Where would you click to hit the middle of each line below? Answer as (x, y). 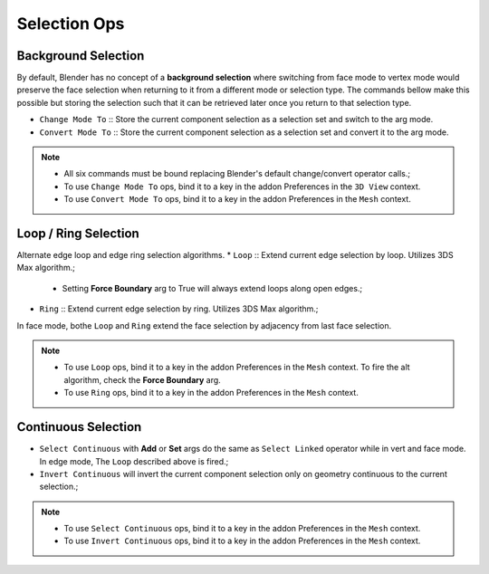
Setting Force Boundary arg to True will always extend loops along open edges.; (212, 288)
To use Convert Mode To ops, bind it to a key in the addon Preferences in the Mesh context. (237, 199)
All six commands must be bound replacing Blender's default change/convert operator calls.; (237, 174)
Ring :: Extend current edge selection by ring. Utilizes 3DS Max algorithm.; (179, 309)
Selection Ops (71, 24)
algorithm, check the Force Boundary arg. (142, 379)
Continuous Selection (79, 427)
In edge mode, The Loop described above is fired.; (134, 461)
